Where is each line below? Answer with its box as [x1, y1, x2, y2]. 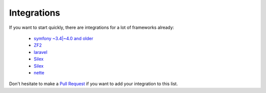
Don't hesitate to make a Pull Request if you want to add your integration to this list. [9, 81, 178, 87]
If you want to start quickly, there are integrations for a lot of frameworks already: [9, 24, 174, 30]
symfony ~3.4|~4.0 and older [33, 35, 94, 41]
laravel [33, 49, 48, 55]
